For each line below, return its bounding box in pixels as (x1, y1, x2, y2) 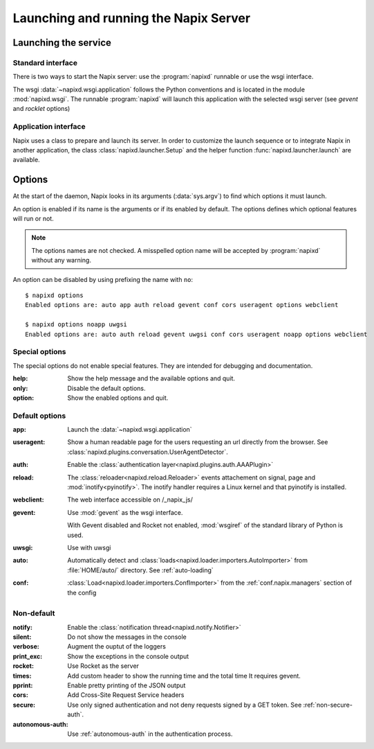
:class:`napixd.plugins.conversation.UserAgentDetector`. (67, 448, 228, 456)
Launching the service (12, 37, 112, 49)
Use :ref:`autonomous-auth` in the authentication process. (67, 730, 233, 738)
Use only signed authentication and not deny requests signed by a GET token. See (67, 700, 302, 709)
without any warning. (31, 256, 91, 265)
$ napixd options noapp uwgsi (25, 321, 128, 328)
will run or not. (12, 215, 55, 223)
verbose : (12, 642, 39, 651)
